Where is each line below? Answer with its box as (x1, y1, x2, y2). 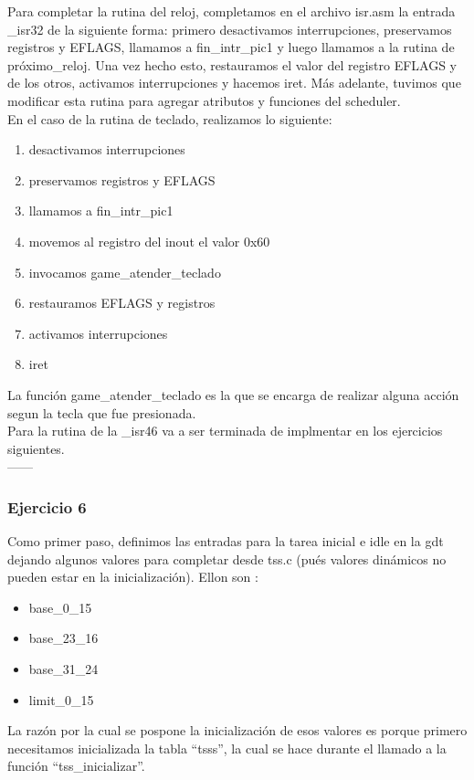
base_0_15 (28, 597, 92, 617)
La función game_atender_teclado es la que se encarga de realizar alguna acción (7, 385, 459, 404)
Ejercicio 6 (7, 495, 87, 518)
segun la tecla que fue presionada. (7, 403, 196, 422)
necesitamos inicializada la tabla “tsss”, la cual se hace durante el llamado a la (7, 738, 447, 757)
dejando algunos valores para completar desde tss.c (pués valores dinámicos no (7, 549, 447, 568)
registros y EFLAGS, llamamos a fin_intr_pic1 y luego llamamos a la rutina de (7, 37, 455, 57)
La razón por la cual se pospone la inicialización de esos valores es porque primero (7, 721, 468, 740)
